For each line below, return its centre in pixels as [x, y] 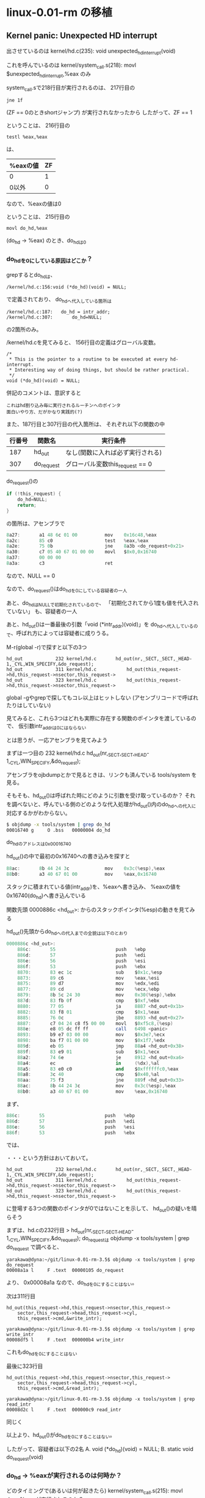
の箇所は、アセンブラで [36, 523]
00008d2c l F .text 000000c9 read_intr [64, 1410]
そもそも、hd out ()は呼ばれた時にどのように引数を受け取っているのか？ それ [101, 796]
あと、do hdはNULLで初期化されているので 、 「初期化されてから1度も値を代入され [103, 604]
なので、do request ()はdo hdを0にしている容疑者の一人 [67, 589]
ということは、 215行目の [38, 217]
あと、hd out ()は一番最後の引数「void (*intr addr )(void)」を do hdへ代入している [100, 625]
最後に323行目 [25, 1366]
